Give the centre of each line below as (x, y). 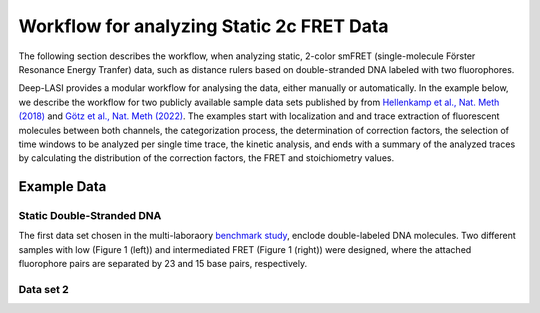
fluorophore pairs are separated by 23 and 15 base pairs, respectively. (163, 264)
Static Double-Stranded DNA (90, 216)
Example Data (62, 186)
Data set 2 (43, 289)
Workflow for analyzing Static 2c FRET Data (203, 26)
